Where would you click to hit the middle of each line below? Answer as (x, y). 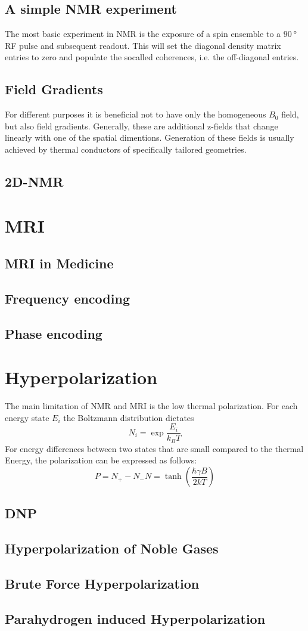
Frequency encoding (67, 298)
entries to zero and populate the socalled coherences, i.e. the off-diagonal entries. (152, 57)
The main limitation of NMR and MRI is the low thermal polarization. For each (151, 406)
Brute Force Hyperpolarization (102, 584)
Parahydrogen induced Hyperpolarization (135, 618)
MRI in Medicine (59, 263)
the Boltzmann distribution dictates (129, 417)
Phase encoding (54, 333)
